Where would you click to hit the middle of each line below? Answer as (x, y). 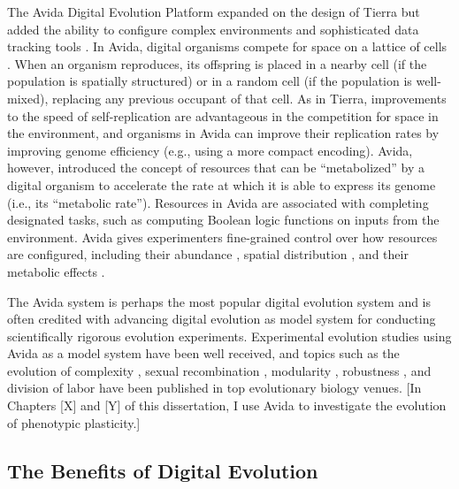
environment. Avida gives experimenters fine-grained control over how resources (222, 237)
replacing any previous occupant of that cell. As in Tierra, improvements (249, 98)
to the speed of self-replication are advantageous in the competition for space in (223, 115)
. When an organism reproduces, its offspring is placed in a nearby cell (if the (217, 63)
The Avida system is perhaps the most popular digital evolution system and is (219, 301)
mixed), (28, 98)
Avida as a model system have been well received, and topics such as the (203, 353)
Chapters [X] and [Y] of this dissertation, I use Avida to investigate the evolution (227, 405)
